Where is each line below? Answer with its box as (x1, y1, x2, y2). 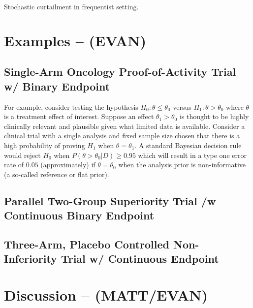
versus (173, 101, 191, 112)
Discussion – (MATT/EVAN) (4, 284, 208, 305)
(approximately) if (40, 159, 95, 170)
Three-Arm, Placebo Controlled (4, 236, 169, 251)
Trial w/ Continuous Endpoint (61, 251, 219, 266)
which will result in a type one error (138, 150, 247, 160)
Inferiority (4, 251, 57, 266)
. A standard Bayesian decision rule (134, 140, 242, 150)
